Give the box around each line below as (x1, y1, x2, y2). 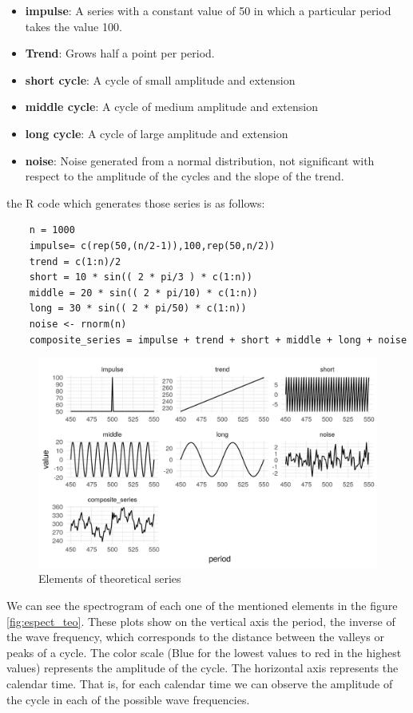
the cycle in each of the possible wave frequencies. (6, 691, 250, 707)
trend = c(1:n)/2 (29, 255, 121, 267)
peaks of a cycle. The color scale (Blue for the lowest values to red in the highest (6, 644, 402, 660)
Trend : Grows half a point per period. (25, 45, 215, 61)
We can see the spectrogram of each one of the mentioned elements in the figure (6, 596, 398, 613)
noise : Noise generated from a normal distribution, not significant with (25, 152, 375, 168)
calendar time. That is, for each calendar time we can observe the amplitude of (6, 675, 393, 691)
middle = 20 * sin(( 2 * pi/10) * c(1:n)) (29, 287, 258, 299)
